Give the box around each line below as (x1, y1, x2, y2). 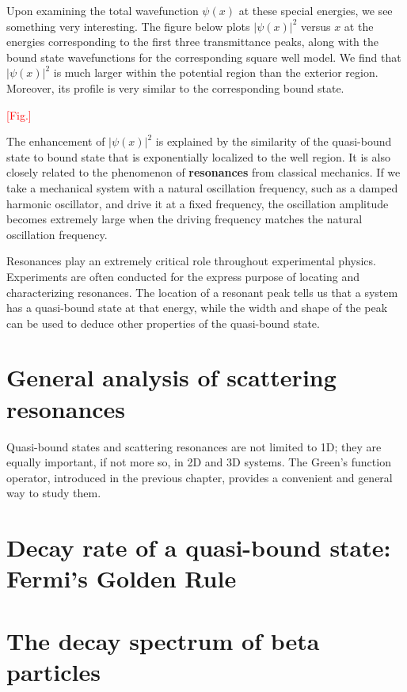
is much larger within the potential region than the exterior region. (53, 64, 378, 81)
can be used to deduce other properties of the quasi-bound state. (6, 314, 320, 331)
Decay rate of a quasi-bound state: (6, 531, 391, 564)
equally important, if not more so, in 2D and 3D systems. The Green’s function (6, 454, 391, 470)
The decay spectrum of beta (6, 624, 320, 656)
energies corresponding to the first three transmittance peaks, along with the (6, 33, 379, 50)
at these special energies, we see (238, 2, 393, 18)
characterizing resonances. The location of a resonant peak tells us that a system (6, 283, 398, 300)
